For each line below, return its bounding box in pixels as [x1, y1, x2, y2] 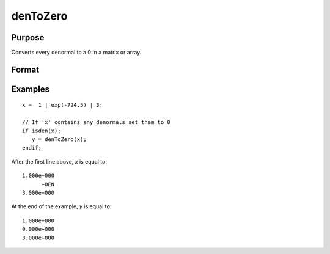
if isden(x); [22, 127, 61, 134]
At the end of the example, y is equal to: [11, 203, 112, 210]
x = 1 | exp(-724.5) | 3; [22, 101, 103, 109]
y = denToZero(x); [31, 136, 87, 143]
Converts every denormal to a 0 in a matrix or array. [11, 49, 142, 56]
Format [11, 64, 40, 74]
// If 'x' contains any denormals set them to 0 [22, 119, 170, 126]
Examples [11, 84, 50, 94]
